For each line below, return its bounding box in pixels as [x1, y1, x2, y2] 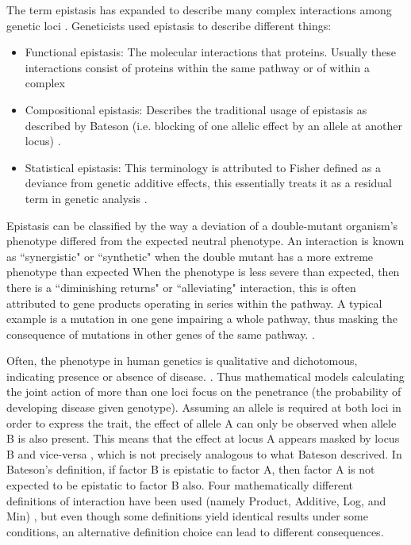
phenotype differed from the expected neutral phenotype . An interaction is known [6, 232, 405, 249]
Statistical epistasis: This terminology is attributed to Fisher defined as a [25, 159, 381, 175]
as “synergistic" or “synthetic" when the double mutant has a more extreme [6, 248, 374, 264]
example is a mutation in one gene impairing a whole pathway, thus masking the [6, 310, 398, 327]
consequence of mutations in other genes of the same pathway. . [6, 325, 315, 342]
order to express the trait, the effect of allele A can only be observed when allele [6, 414, 397, 431]
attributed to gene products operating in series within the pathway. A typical [6, 294, 382, 311]
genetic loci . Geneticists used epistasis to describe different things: [6, 17, 332, 33]
